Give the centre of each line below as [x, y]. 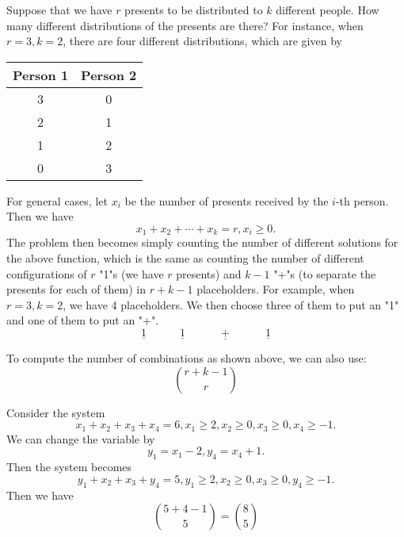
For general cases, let [57, 200]
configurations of [47, 273]
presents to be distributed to [194, 10]
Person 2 [109, 75]
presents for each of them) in [76, 289]
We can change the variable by [81, 438]
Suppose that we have [59, 10]
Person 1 [41, 75]
